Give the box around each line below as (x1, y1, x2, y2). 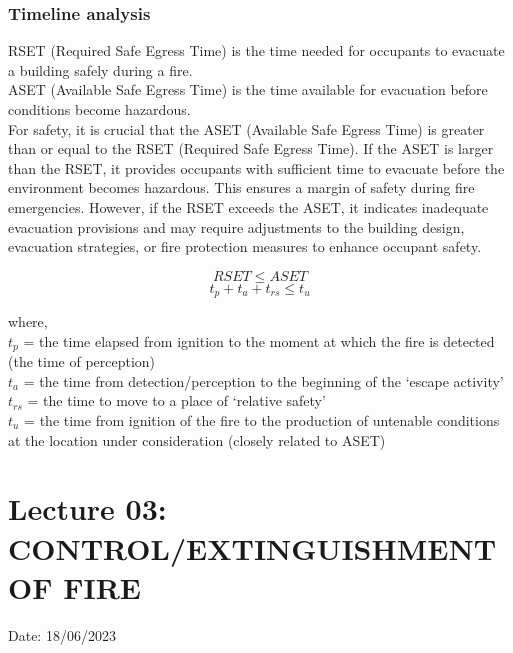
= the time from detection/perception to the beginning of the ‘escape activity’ (23, 370, 504, 391)
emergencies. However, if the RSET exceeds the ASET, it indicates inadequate (8, 196, 489, 217)
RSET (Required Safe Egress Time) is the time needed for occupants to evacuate (8, 40, 505, 61)
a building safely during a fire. (8, 59, 193, 80)
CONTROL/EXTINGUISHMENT (8, 527, 497, 568)
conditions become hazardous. (8, 99, 191, 119)
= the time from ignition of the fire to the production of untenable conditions (24, 410, 500, 431)
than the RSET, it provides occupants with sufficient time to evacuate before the (8, 157, 505, 178)
